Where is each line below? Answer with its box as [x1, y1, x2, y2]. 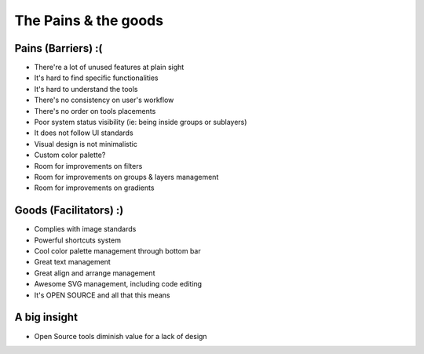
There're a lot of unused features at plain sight [34, 63, 185, 72]
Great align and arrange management [34, 268, 155, 278]
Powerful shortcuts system [34, 235, 122, 245]
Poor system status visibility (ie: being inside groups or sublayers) [34, 118, 247, 127]
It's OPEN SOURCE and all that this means [34, 290, 170, 300]
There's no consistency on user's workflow [34, 95, 174, 105]
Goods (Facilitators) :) [14, 204, 124, 217]
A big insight [14, 311, 79, 324]
